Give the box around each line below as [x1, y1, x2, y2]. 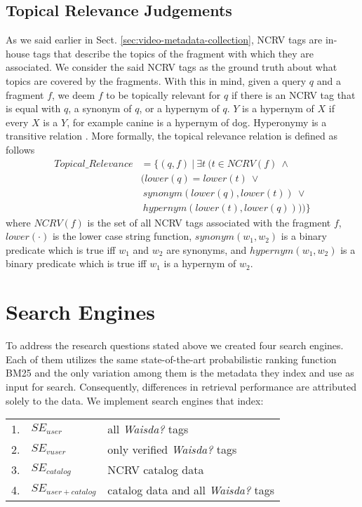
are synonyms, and [166, 242, 247, 257]
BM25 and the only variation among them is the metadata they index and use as [6, 365, 354, 380]
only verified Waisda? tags [107, 441, 237, 458]
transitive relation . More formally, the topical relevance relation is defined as [6, 128, 337, 143]
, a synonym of [68, 101, 132, 116]
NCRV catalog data [107, 461, 204, 478]
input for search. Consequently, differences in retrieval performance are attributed [6, 379, 356, 393]
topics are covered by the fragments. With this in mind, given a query [6, 73, 307, 88]
